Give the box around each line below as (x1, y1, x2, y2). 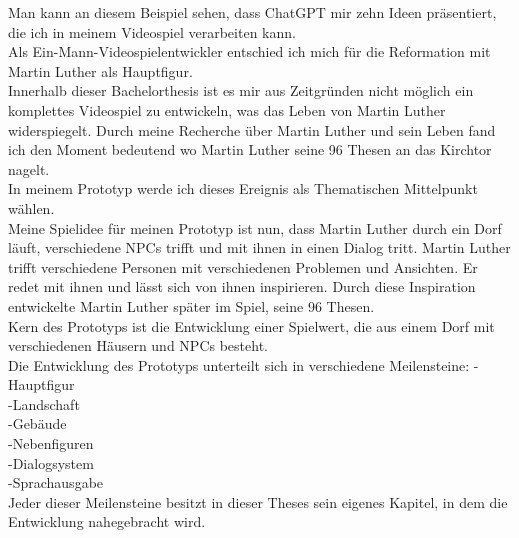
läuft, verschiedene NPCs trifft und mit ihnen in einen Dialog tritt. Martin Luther (8, 237, 511, 258)
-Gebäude (8, 413, 67, 434)
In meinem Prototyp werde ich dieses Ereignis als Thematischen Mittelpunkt (8, 178, 478, 199)
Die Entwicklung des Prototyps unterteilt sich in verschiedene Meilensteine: (8, 354, 470, 375)
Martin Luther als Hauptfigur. (8, 60, 193, 81)
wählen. (8, 197, 55, 218)
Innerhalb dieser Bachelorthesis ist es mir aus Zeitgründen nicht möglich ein (8, 80, 474, 101)
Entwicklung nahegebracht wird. (8, 511, 206, 532)
